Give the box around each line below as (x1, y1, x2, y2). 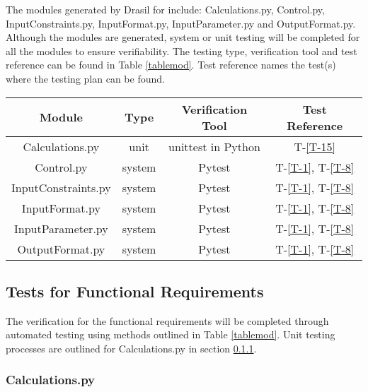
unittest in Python (168, 138, 260, 155)
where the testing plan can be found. (6, 71, 165, 85)
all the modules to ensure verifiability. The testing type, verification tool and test (6, 43, 357, 58)
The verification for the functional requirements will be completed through (6, 313, 329, 328)
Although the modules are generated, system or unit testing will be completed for (6, 30, 360, 44)
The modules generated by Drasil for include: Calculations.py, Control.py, (6, 2, 325, 16)
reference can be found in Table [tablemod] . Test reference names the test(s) (6, 57, 336, 72)
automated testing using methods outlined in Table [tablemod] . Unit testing (6, 327, 335, 342)
